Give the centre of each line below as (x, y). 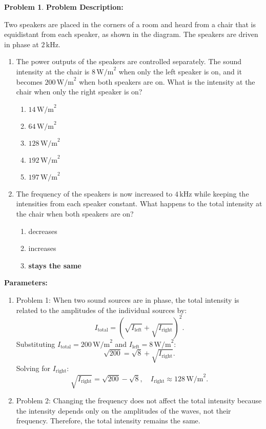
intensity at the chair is (53, 71)
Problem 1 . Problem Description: (64, 7)
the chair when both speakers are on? (75, 213)
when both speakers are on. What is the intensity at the (167, 81)
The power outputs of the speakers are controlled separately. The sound (129, 61)
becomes (29, 81)
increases (42, 248)
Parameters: (26, 282)
